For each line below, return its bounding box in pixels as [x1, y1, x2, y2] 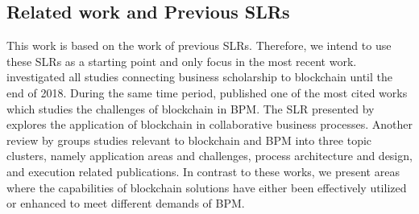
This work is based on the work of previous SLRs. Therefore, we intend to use [6, 37, 392, 54]
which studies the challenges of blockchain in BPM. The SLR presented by [6, 100, 375, 117]
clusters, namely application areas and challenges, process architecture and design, [6, 147, 413, 164]
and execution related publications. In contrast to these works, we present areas [6, 163, 400, 179]
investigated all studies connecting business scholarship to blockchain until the [6, 68, 392, 85]
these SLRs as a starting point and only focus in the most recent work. [6, 52, 357, 69]
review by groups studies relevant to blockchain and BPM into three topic [6, 131, 372, 148]
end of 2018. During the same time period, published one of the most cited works [6, 84, 408, 101]
